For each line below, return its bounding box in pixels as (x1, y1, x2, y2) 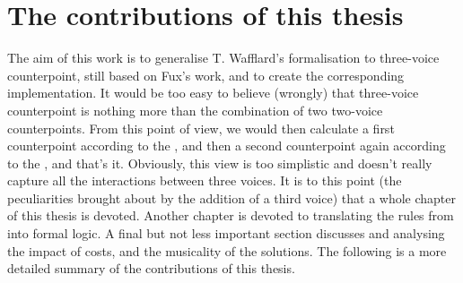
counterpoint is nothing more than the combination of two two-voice (7, 100, 383, 119)
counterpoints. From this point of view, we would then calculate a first (7, 118, 395, 137)
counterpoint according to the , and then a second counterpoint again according (7, 136, 446, 155)
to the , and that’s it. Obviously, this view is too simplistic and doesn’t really (7, 153, 432, 172)
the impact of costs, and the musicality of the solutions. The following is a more (7, 241, 447, 260)
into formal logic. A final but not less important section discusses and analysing (7, 224, 445, 243)
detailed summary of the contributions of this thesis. (7, 259, 295, 278)
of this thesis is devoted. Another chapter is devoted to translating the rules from (7, 206, 454, 225)
